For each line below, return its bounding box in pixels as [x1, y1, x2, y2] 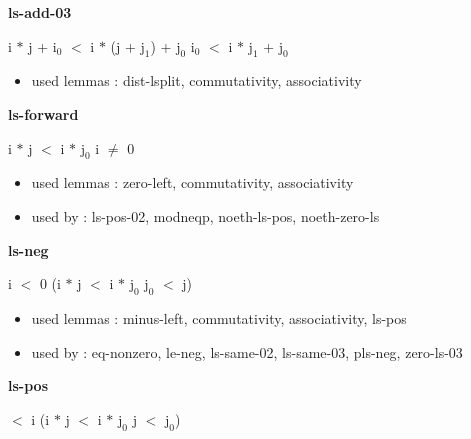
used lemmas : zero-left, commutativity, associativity [31, 172, 354, 193]
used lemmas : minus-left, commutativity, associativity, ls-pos [31, 307, 407, 328]
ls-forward [8, 103, 79, 124]
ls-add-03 [8, 2, 72, 22]
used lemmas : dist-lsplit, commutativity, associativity [31, 70, 362, 91]
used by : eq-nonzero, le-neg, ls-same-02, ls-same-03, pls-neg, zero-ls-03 [31, 341, 463, 362]
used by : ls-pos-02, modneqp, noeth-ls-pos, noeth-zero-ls [31, 205, 380, 226]
